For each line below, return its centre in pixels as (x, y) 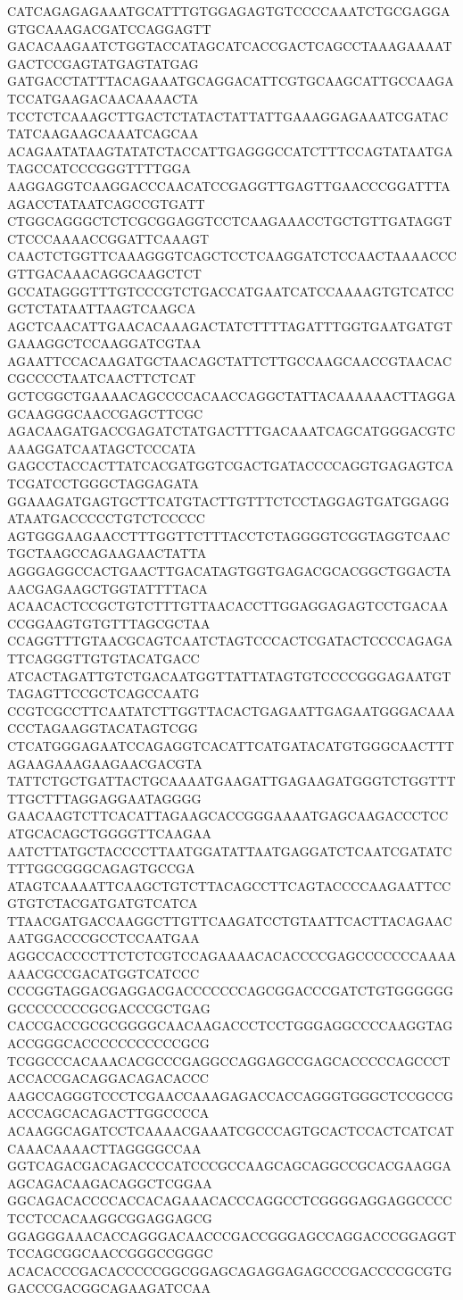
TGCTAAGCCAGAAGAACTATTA (107, 553)
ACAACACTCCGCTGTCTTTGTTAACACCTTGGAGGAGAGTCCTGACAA (228, 606)
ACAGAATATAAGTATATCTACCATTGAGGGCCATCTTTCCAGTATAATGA (230, 150)
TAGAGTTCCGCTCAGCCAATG (103, 693)
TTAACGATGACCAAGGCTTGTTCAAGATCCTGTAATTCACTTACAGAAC (230, 920)
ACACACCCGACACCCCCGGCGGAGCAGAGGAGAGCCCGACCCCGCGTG (230, 1270)
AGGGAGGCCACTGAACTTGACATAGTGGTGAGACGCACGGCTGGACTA (229, 571)
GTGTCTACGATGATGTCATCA (103, 903)
